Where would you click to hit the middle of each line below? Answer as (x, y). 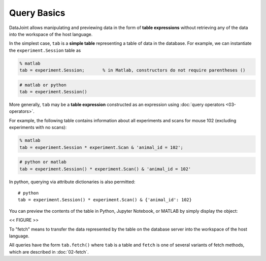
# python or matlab (43, 162)
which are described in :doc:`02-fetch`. (49, 252)
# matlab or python (43, 85)
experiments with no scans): (38, 128)
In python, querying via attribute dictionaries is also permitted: (72, 182)
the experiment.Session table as (45, 50)
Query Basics (37, 13)
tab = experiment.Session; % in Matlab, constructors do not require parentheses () (133, 70)
